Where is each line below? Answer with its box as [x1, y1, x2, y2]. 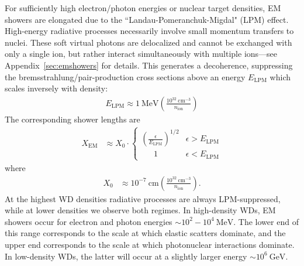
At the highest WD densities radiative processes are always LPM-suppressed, [5, 192, 281, 204]
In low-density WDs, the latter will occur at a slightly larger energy [5, 250, 247, 262]
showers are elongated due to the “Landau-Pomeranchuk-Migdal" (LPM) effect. [5, 13, 289, 25]
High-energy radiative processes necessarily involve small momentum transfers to [5, 25, 294, 37]
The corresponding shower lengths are [5, 112, 140, 125]
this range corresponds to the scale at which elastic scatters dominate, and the [5, 227, 286, 239]
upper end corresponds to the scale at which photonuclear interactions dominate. [5, 238, 295, 250]
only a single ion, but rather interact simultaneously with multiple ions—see [5, 47, 278, 60]
